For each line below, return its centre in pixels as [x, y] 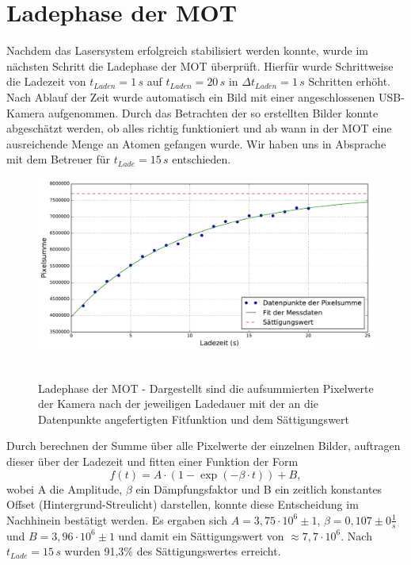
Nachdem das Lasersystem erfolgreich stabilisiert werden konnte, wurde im [188, 50]
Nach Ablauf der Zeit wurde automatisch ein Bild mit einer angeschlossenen [191, 96]
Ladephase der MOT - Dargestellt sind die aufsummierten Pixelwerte [206, 388]
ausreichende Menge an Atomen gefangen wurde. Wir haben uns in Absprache [196, 143]
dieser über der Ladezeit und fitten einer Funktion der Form [152, 461]
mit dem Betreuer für [58, 159]
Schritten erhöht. [350, 81]
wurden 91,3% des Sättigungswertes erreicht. [173, 551]
